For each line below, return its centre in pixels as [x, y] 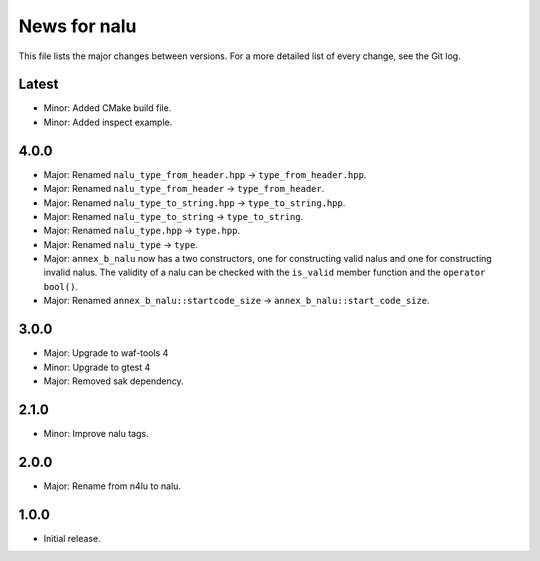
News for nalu [77, 26]
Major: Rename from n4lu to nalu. [112, 486]
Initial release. [72, 538]
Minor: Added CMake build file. [107, 108]
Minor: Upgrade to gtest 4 [97, 367]
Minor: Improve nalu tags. [96, 433]
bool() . [61, 286]
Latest [38, 84]
